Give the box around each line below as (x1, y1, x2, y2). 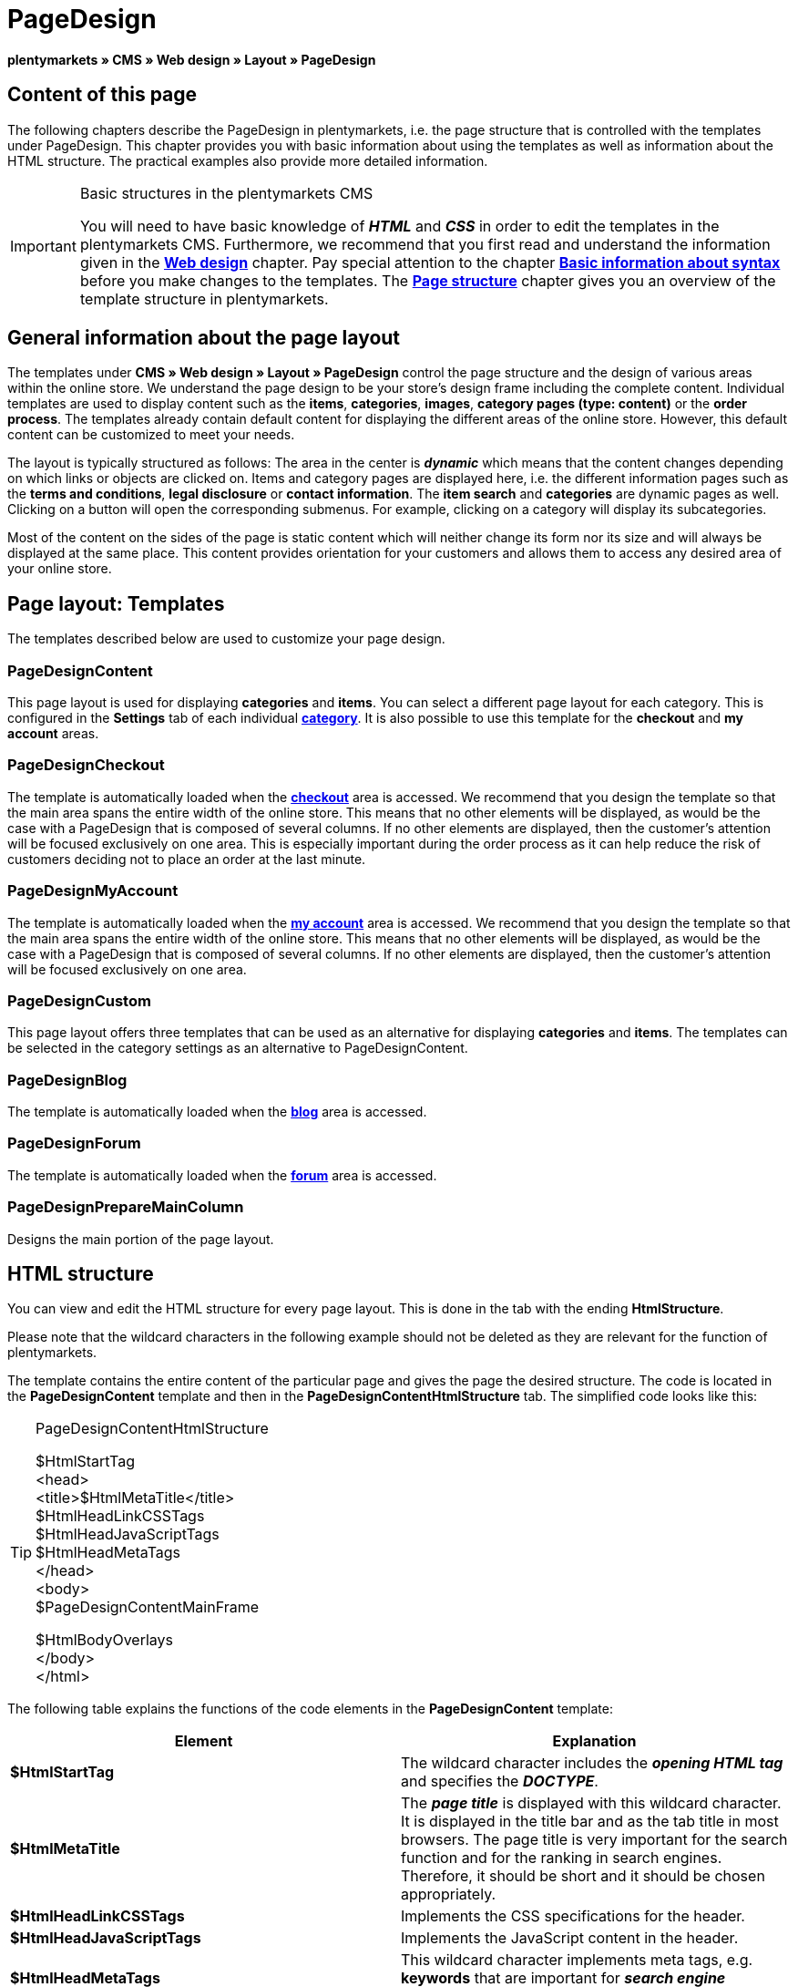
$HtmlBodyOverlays (36, 1631, 174, 1650)
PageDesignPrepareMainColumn (7, 1198, 244, 1217)
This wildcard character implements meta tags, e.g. (401, 1951, 753, 1970)
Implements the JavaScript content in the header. (401, 1929, 739, 1948)
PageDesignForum (7, 1134, 141, 1153)
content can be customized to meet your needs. (7, 427, 295, 443)
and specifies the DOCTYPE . (401, 1772, 598, 1791)
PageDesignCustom (7, 991, 151, 1010)
